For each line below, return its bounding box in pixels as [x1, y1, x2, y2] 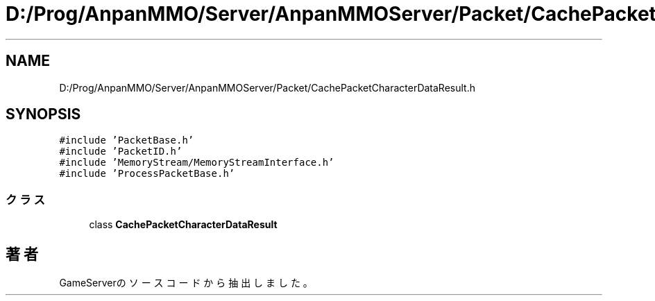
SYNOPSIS [6, 105, 81, 123]
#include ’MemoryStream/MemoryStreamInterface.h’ [59, 157, 334, 169]
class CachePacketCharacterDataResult [89, 218, 278, 231]
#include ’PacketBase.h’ [59, 135, 194, 146]
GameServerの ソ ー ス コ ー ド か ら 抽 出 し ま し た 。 [59, 277, 313, 289]
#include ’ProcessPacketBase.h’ [59, 168, 235, 180]
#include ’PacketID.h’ [59, 146, 182, 157]
